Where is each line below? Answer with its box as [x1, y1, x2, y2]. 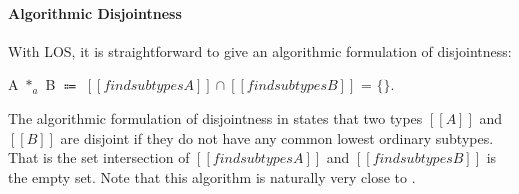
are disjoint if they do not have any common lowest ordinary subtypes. [60, 127, 494, 148]
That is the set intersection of [8, 147, 190, 168]
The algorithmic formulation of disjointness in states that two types [8, 107, 423, 128]
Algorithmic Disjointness [8, 2, 182, 23]
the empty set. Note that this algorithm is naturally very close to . [8, 166, 416, 187]
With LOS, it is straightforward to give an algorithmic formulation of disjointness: [8, 40, 512, 61]
